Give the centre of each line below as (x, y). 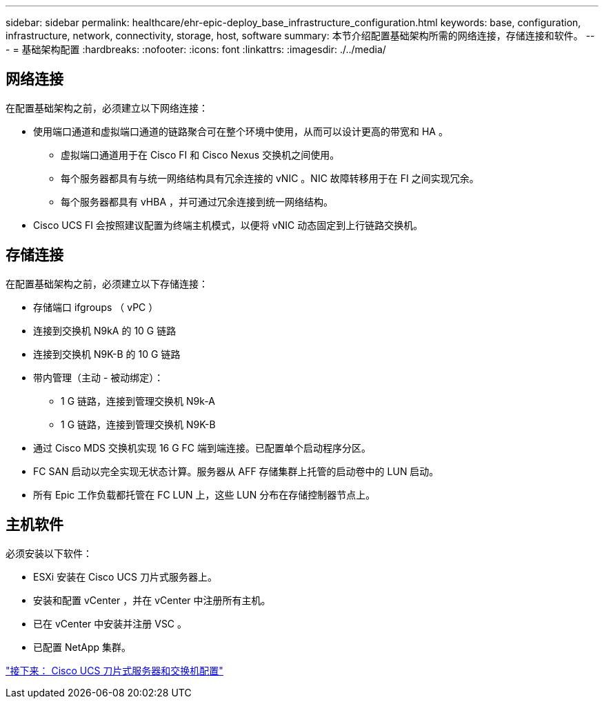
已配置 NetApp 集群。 (82, 647)
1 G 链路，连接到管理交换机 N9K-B (138, 424)
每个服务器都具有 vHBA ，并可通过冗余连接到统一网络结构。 (197, 201)
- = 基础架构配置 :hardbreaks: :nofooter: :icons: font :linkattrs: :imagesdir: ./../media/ (196, 49)
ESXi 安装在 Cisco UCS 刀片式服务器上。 (125, 576)
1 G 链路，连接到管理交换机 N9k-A (138, 401)
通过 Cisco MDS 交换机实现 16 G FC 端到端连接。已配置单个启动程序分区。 (202, 447)
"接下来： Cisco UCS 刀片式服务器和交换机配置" (114, 670)
